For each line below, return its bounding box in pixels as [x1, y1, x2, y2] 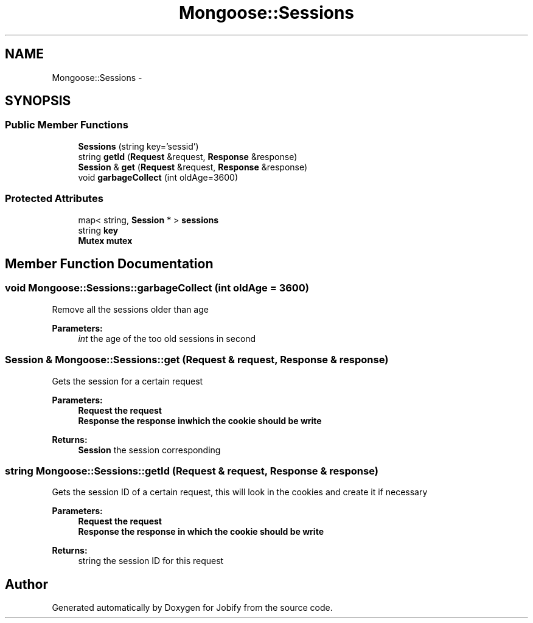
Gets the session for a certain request [52, 375, 203, 386]
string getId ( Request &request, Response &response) [78, 151, 298, 162]
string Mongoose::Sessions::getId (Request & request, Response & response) [5, 464, 378, 477]
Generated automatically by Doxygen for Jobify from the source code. [52, 602, 333, 613]
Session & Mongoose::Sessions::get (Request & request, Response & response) [5, 353, 389, 366]
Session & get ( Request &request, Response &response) [78, 161, 308, 172]
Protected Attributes [5, 192, 103, 205]
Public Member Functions [5, 119, 128, 131]
